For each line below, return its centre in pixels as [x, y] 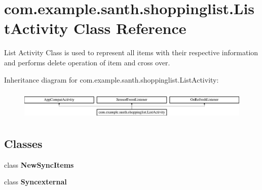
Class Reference [130, 28]
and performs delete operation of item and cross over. [87, 62]
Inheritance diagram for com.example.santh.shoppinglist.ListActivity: [111, 79]
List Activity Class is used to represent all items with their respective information [131, 52]
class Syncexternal [35, 182]
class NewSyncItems [39, 164]
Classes [23, 143]
